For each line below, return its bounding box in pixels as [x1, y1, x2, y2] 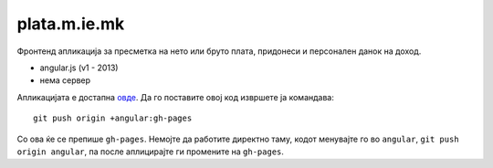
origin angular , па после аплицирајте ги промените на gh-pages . [16, 146, 285, 157]
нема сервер [39, 75, 91, 86]
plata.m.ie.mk [16, 14, 125, 34]
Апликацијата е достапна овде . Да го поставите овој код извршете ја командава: [16, 91, 335, 102]
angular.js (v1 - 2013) [39, 62, 119, 73]
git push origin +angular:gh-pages [33, 113, 193, 123]
